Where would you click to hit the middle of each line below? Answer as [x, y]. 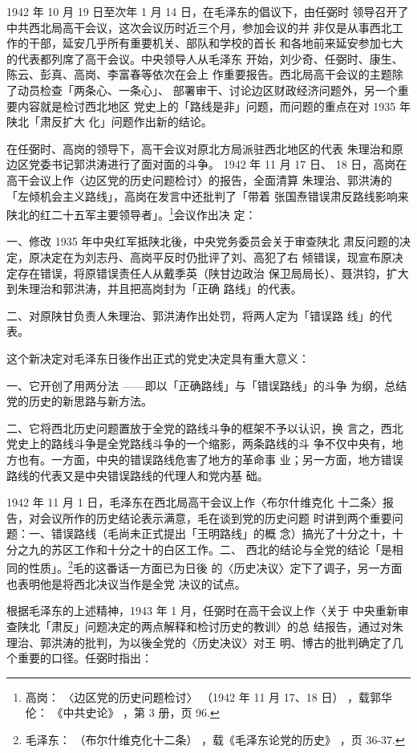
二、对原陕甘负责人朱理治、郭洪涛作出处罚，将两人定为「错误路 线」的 [194, 315]
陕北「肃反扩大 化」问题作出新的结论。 [109, 122]
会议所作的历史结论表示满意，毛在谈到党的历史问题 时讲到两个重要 [216, 517]
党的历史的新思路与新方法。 [79, 401]
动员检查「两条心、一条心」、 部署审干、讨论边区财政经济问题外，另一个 [207, 90]
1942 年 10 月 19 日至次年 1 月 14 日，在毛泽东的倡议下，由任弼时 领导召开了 [208, 11]
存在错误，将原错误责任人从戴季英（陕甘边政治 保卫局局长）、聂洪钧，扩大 [213, 273]
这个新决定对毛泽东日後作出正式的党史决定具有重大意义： [158, 358]
